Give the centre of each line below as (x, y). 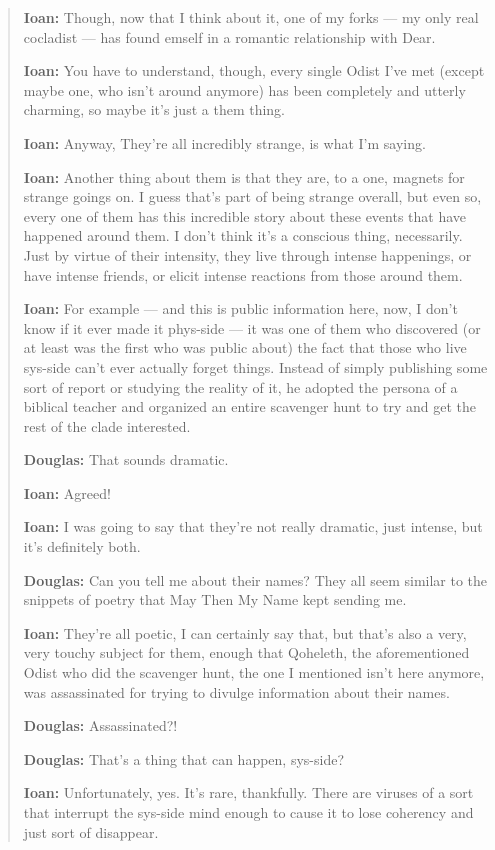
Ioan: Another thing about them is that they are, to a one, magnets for (244, 176)
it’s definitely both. (82, 546)
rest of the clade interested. (107, 425)
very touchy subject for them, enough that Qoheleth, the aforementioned (246, 652)
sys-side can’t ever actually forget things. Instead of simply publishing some (255, 366)
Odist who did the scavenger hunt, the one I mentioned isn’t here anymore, (254, 672)
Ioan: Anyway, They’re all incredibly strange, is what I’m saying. (224, 142)
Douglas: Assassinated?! (100, 725)
